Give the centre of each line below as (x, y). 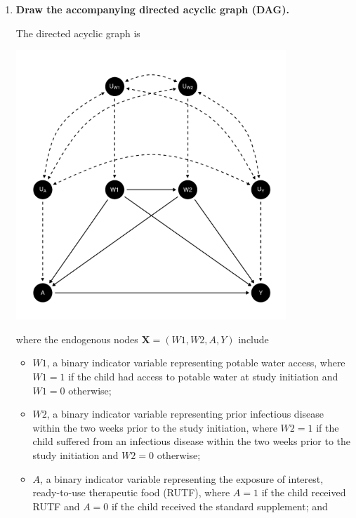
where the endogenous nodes (77, 339)
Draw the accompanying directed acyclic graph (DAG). (152, 9)
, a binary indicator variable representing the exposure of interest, (182, 478)
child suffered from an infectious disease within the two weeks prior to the (191, 441)
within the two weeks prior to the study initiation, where (155, 427)
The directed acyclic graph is (78, 33)
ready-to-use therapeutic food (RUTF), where (131, 492)
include (253, 339)
